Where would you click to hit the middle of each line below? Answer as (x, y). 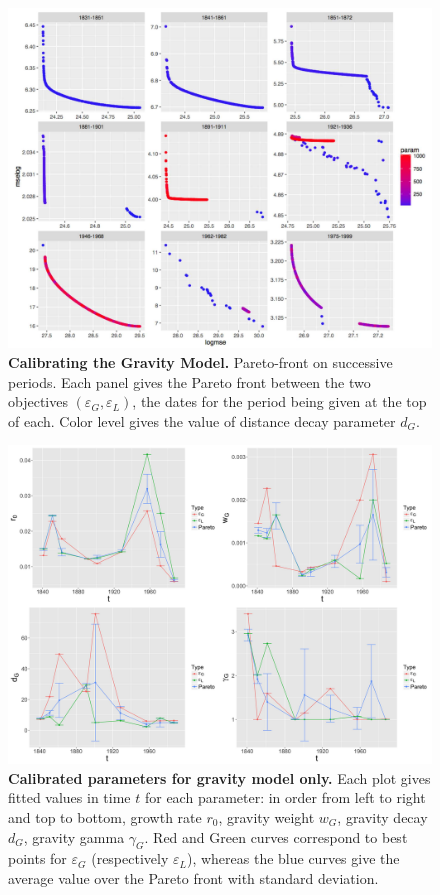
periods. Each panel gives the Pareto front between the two (189, 381)
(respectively (130, 858)
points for (37, 858)
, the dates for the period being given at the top (279, 401)
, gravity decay (382, 816)
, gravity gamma (74, 836)
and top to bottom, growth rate (105, 816)
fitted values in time (69, 797)
